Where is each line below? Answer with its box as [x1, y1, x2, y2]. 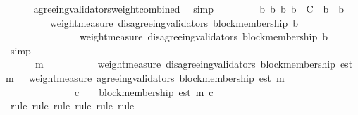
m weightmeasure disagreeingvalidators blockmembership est [35, 56, 353, 71]
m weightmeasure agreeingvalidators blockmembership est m [6, 70, 285, 85]
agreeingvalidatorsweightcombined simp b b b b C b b [33, 1, 345, 16]
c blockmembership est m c [74, 84, 214, 99]
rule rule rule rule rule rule [10, 98, 135, 113]
